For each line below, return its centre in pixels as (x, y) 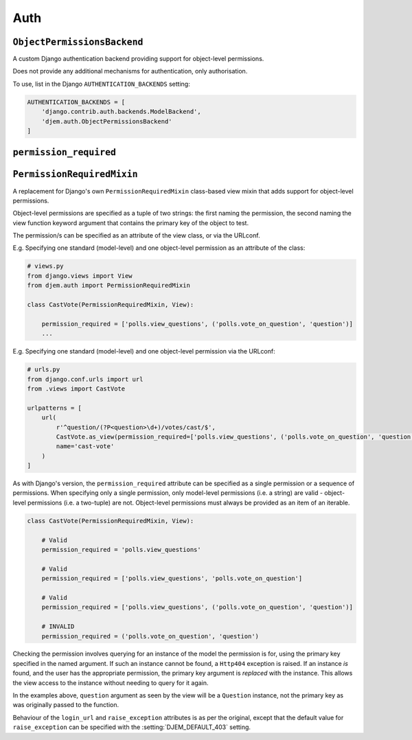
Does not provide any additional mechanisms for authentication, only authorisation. (130, 71)
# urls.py (44, 370)
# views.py (45, 266)
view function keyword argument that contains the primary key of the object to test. (131, 222)
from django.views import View (80, 276)
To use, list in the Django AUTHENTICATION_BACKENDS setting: (101, 84)
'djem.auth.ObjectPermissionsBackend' (107, 121)
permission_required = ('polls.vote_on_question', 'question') (150, 636)
